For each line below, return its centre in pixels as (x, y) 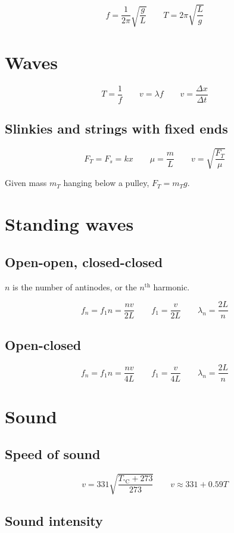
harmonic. (171, 286)
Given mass (26, 183)
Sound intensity (54, 521)
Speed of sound (53, 454)
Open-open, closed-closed (84, 261)
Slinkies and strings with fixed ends (116, 128)
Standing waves (69, 224)
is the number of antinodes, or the (75, 286)
